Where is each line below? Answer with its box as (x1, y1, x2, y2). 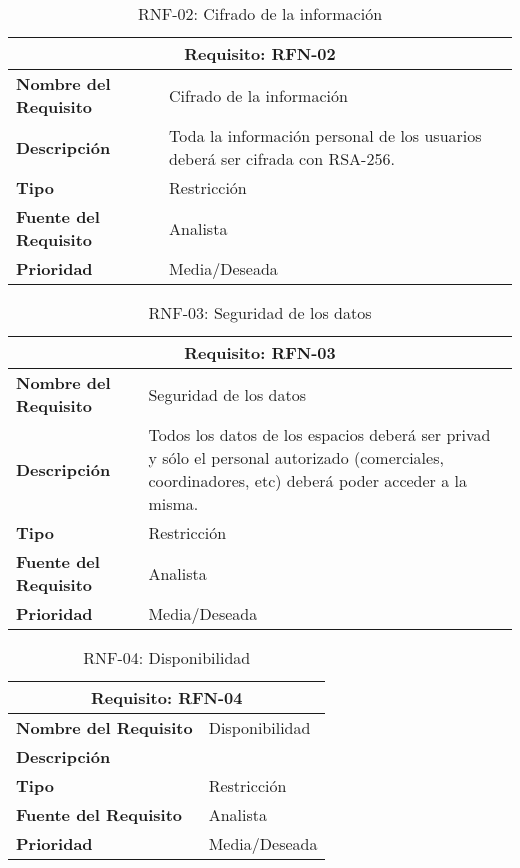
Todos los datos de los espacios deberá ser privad (148, 423, 491, 446)
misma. (148, 492, 199, 515)
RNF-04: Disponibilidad (83, 646, 251, 669)
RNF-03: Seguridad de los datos (148, 301, 372, 324)
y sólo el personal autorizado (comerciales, (148, 446, 444, 469)
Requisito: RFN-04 (90, 686, 243, 709)
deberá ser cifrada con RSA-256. (169, 147, 395, 170)
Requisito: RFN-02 (184, 42, 336, 65)
